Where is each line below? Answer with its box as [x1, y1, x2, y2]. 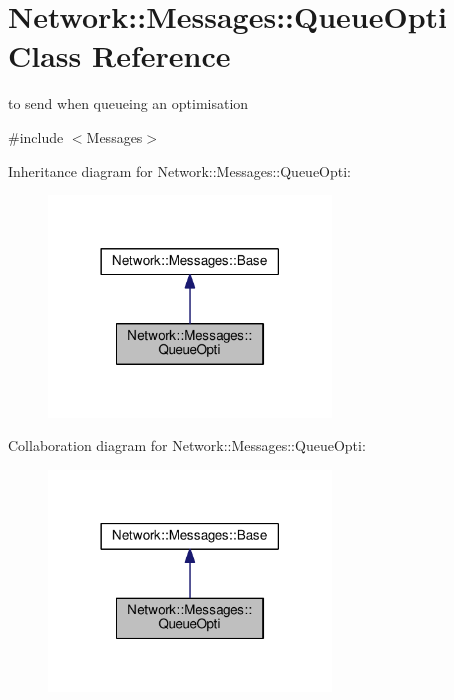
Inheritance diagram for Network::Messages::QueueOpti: [8, 160, 352, 181]
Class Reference [8, 35, 231, 76]
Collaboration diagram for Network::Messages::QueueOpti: [8, 435, 366, 456]
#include [8, 126, 64, 147]
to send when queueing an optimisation [8, 93, 249, 114]
